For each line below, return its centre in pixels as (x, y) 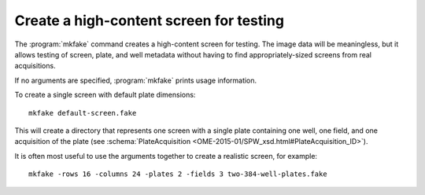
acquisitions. (35, 66)
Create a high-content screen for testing (150, 20)
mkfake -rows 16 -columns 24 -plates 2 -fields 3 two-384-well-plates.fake (178, 174)
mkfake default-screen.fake (83, 113)
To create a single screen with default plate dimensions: (105, 95)
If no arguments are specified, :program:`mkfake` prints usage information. (136, 80)
